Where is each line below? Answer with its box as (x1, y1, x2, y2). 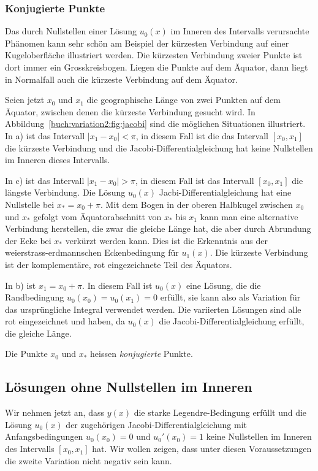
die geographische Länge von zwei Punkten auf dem (86, 93, 281, 106)
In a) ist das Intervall (5, 129, 85, 142)
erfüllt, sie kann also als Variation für (160, 291, 301, 304)
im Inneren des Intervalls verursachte (170, 25, 309, 37)
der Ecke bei (5, 234, 51, 247)
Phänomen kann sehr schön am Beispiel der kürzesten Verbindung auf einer (5, 36, 289, 49)
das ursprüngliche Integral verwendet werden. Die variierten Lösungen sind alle (5, 302, 301, 315)
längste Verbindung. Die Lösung (5, 186, 126, 199)
